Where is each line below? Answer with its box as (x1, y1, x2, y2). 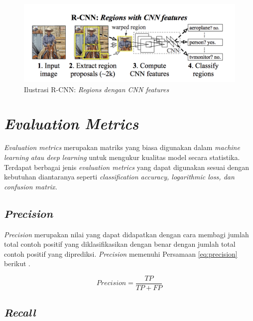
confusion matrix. (4, 181, 57, 191)
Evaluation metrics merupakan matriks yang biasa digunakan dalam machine (4, 142, 240, 153)
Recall (4, 305, 36, 320)
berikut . (4, 258, 30, 269)
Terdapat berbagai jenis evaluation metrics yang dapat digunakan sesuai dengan (4, 161, 250, 172)
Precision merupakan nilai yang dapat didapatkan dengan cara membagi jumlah (4, 229, 249, 239)
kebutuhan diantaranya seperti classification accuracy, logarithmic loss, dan (4, 171, 235, 182)
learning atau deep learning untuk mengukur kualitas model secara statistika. (4, 152, 240, 162)
